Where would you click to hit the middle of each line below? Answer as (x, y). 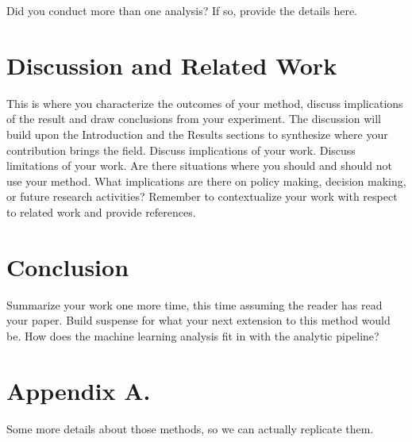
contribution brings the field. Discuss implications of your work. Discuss (181, 150)
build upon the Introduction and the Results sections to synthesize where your (197, 134)
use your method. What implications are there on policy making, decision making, (206, 181)
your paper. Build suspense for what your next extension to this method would (198, 320)
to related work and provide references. (101, 211)
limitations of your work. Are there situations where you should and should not (199, 165)
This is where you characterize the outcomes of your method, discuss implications (205, 103)
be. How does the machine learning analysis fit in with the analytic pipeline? (193, 335)
